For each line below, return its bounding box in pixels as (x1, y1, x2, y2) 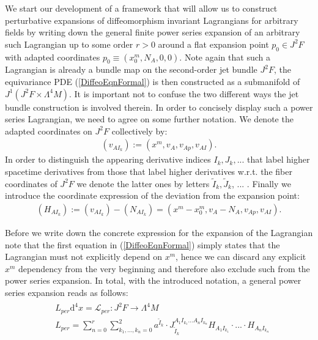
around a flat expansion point (158, 37, 269, 50)
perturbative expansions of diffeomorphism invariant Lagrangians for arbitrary (5, 13, 298, 26)
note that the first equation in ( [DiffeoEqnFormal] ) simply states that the (5, 238, 280, 251)
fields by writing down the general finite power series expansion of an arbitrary (5, 26, 300, 39)
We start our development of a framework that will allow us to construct (5, 2, 278, 14)
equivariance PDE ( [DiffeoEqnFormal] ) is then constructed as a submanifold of (5, 75, 300, 87)
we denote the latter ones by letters (76, 177, 210, 190)
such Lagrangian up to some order (5, 37, 133, 50)
